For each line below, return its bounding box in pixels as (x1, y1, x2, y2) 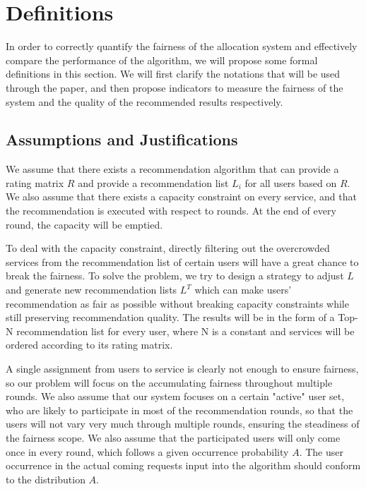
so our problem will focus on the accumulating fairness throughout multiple (6, 375, 333, 390)
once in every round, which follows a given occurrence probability (6, 444, 289, 459)
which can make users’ (194, 282, 292, 297)
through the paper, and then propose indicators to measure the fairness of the (6, 80, 343, 95)
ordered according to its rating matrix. (6, 337, 173, 352)
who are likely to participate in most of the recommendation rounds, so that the (6, 402, 353, 417)
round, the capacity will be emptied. (6, 217, 163, 231)
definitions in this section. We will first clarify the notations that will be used (6, 66, 341, 81)
